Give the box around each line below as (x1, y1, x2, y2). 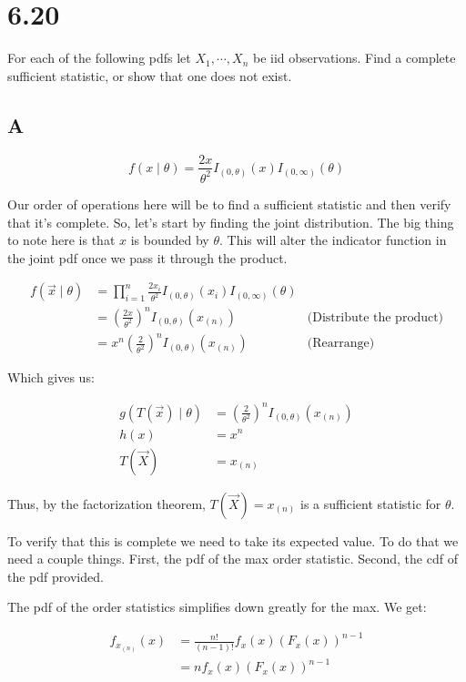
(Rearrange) (307, 337, 375, 351)
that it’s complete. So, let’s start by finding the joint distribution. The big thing (7, 212, 454, 231)
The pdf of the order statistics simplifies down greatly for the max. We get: (7, 597, 427, 616)
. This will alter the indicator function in (218, 230, 447, 249)
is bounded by (130, 230, 209, 249)
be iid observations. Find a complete (252, 48, 456, 67)
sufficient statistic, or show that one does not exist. (7, 66, 292, 85)
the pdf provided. (7, 566, 104, 585)
